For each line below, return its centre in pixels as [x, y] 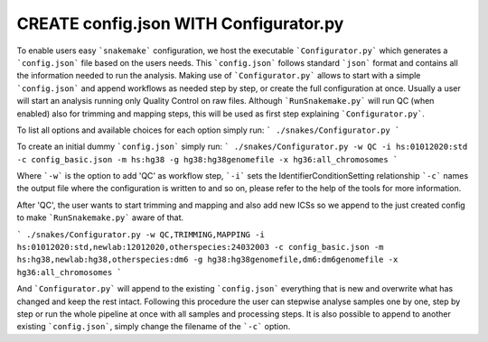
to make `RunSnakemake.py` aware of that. [100, 217]
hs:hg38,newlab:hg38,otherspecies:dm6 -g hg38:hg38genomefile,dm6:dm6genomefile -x [207, 260]
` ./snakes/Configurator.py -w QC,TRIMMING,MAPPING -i [141, 234]
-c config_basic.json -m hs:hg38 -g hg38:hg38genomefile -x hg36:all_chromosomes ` [207, 159]
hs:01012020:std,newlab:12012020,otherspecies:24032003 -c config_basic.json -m [200, 247]
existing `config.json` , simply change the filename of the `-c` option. [154, 327]
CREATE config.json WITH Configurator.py [180, 23]
